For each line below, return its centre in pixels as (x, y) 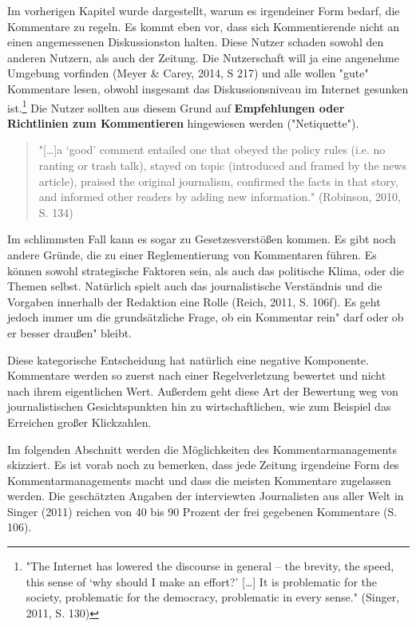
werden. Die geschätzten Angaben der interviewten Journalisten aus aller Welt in (206, 496)
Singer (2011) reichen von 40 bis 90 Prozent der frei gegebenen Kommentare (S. (202, 511)
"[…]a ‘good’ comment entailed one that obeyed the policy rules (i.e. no (212, 150)
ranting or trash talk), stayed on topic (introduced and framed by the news (222, 165)
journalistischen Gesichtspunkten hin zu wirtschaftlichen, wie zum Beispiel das (199, 406)
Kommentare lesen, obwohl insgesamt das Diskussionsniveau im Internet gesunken (208, 88)
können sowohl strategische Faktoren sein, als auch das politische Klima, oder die (206, 270)
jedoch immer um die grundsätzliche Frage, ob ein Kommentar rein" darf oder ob (206, 317)
